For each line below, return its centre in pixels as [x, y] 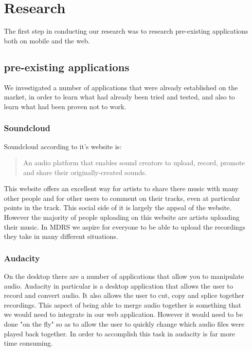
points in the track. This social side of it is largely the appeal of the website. [118, 207]
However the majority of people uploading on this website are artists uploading [122, 217]
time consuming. [28, 343]
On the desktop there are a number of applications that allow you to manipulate [124, 276]
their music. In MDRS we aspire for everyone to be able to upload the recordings [125, 226]
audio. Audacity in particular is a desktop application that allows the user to [119, 285]
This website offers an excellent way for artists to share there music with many [121, 188]
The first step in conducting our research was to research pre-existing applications [126, 31]
